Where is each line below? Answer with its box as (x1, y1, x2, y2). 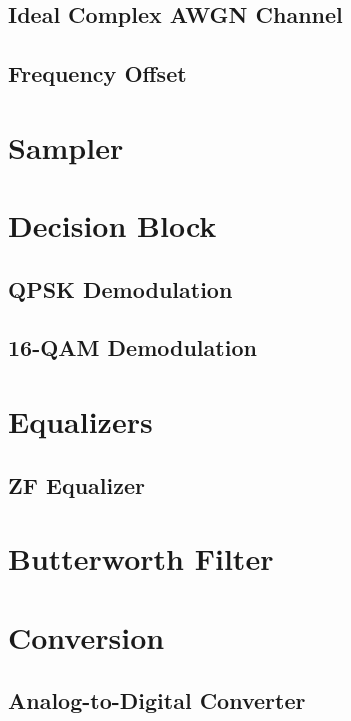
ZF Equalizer (8, 469, 145, 500)
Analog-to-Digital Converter (8, 685, 306, 716)
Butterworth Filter (8, 538, 274, 579)
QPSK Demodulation (8, 273, 233, 304)
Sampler (8, 126, 124, 167)
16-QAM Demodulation (8, 332, 257, 363)
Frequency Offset (8, 58, 187, 89)
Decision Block (8, 205, 217, 246)
